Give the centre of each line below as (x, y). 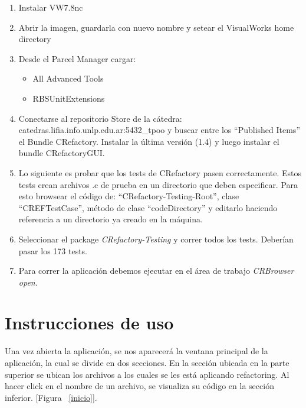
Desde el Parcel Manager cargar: (77, 58)
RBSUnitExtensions (69, 98)
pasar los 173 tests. (53, 250)
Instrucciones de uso (89, 323)
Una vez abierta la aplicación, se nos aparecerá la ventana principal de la (136, 351)
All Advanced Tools (68, 78)
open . (28, 282)
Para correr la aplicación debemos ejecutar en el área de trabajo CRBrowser (156, 271)
